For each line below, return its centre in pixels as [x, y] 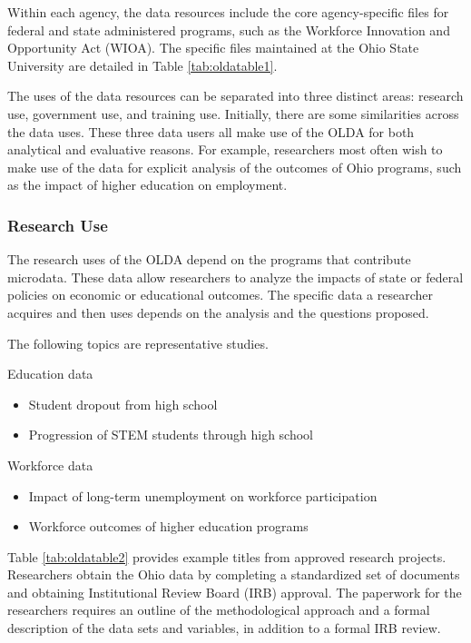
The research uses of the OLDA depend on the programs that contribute [209, 259]
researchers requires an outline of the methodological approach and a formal [219, 610]
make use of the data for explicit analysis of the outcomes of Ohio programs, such [235, 167]
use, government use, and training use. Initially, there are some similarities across [233, 113]
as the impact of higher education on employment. [147, 185]
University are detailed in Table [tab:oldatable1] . [142, 65]
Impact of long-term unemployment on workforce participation [203, 495]
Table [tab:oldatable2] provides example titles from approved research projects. [227, 556]
